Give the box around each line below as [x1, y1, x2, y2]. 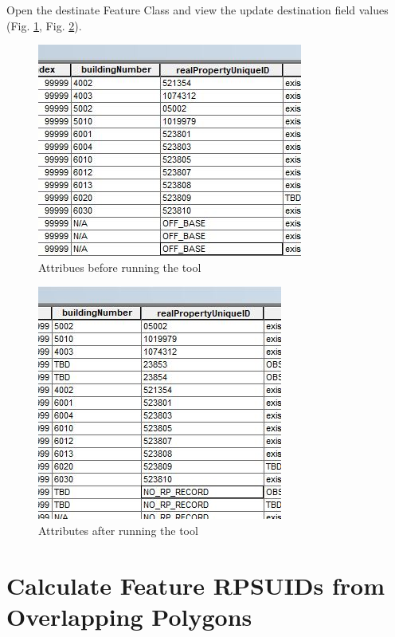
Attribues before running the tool [38, 258, 201, 275]
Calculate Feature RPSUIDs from [6, 568, 385, 601]
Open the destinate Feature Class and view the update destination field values [6, 2, 389, 18]
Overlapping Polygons [6, 600, 252, 632]
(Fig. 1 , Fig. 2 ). [6, 17, 82, 33]
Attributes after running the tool [38, 521, 198, 538]
